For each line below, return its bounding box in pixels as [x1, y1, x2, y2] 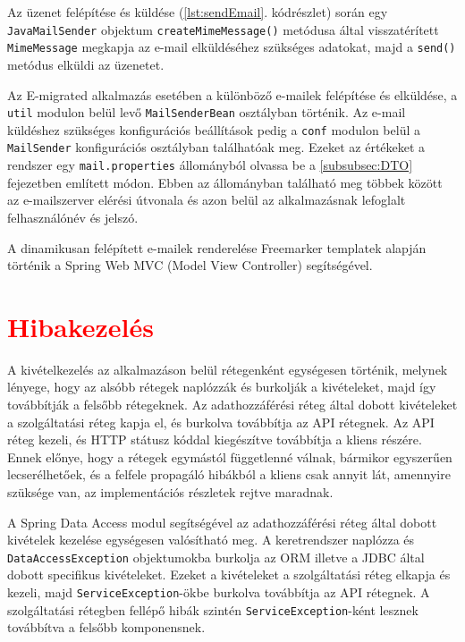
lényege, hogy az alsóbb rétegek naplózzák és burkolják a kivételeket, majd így [7, 377, 436, 396]
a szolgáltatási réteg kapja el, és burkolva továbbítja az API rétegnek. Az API [7, 412, 435, 431]
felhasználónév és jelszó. [7, 207, 139, 226]
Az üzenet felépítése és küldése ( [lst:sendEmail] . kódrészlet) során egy [7, 3, 388, 21]
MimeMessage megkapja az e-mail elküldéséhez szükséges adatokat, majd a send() [7, 38, 456, 56]
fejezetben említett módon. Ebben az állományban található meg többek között [7, 173, 443, 191]
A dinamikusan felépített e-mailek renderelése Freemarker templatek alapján [7, 238, 427, 257]
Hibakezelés [7, 308, 154, 344]
